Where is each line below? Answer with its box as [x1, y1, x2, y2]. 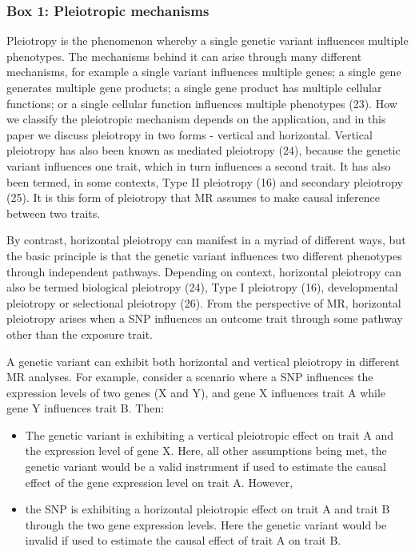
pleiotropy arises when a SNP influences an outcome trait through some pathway [6, 310, 403, 327]
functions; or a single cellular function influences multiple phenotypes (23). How [6, 95, 397, 111]
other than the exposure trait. [6, 325, 153, 342]
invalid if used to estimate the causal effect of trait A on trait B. [25, 532, 341, 549]
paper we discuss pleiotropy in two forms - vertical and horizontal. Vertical [6, 126, 373, 143]
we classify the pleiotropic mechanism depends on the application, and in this [6, 111, 386, 127]
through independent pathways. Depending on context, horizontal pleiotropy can [6, 263, 401, 280]
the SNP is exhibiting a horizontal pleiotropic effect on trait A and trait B [25, 501, 390, 517]
